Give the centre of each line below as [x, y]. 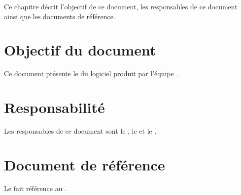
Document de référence [85, 164]
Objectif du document [80, 50]
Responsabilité [54, 107]
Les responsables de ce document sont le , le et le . [80, 131]
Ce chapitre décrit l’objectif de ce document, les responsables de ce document [121, 6]
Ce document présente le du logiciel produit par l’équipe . [91, 73]
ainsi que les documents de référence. [60, 16]
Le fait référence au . [35, 188]
